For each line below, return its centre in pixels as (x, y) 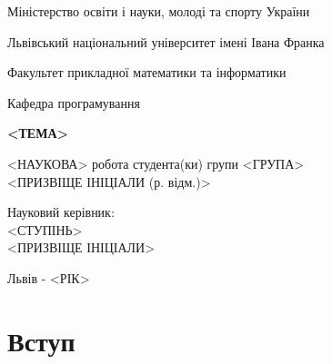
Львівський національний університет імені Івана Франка (166, 41)
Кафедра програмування (74, 102)
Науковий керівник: (61, 212)
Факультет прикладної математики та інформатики (147, 72)
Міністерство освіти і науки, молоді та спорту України (159, 11)
